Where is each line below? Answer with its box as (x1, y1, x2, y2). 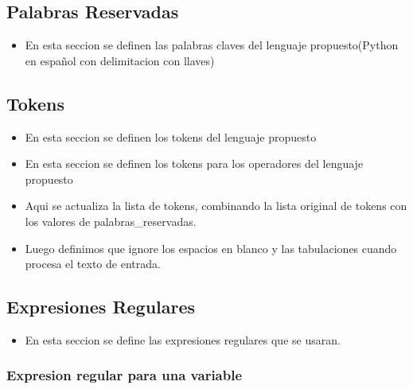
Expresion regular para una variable (6, 365, 243, 385)
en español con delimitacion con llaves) (25, 52, 215, 68)
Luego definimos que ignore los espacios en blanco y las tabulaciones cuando (25, 239, 397, 256)
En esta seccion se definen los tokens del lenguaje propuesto (25, 128, 317, 145)
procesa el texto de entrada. (25, 255, 161, 272)
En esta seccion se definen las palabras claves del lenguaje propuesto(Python (25, 37, 399, 53)
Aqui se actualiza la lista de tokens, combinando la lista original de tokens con (25, 197, 407, 214)
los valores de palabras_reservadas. (25, 212, 197, 229)
